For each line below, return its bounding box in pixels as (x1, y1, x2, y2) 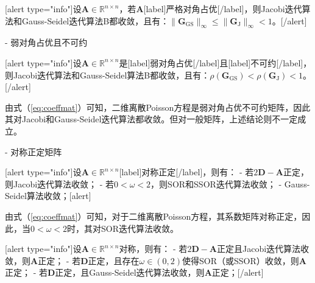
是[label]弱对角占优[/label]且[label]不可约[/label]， (119, 56, 312, 69)
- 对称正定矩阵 (5, 145, 62, 158)
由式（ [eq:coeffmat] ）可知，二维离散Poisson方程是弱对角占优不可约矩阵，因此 (5, 100, 311, 113)
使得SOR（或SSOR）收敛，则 (182, 254, 299, 267)
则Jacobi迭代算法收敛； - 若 (5, 177, 115, 190)
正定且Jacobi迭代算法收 (217, 242, 310, 255)
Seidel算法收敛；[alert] (5, 189, 91, 202)
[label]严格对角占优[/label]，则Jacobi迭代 (143, 2, 302, 15)
